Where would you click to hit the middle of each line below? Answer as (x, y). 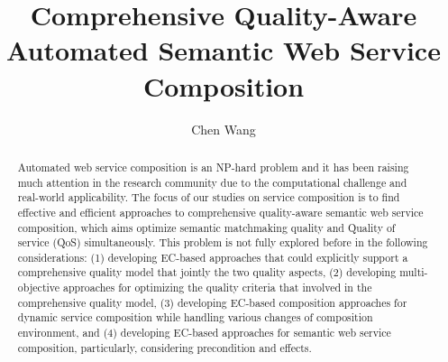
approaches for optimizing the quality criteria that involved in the (217, 288)
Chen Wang (224, 129)
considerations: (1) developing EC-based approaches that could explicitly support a (213, 257)
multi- (414, 272)
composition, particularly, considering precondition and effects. (165, 347)
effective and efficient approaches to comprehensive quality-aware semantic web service (220, 212)
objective (39, 288)
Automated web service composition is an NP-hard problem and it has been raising (213, 167)
